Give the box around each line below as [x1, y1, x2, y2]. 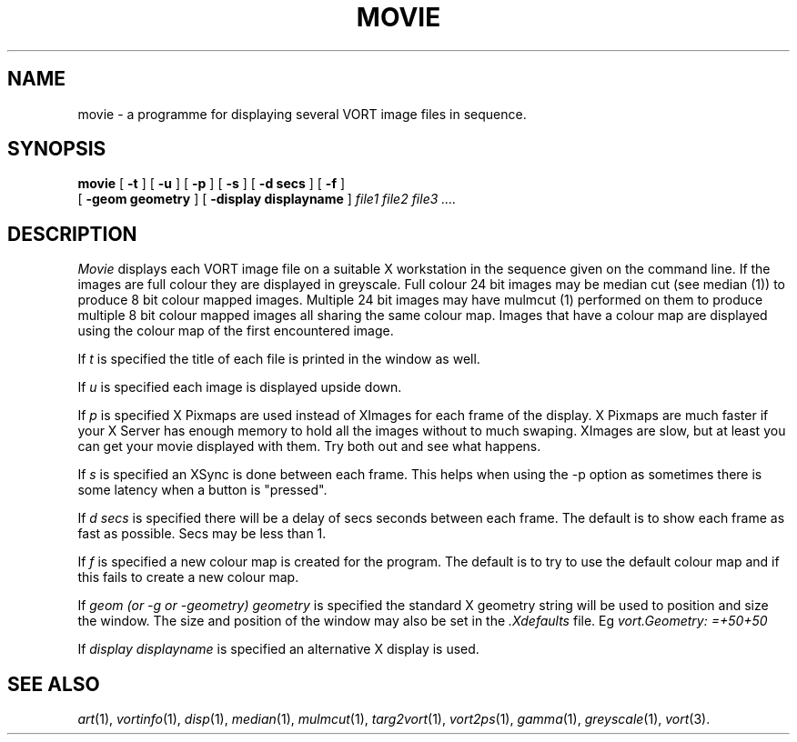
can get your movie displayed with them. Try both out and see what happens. [77, 438, 541, 455]
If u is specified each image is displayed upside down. [77, 379, 402, 396]
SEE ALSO [7, 672, 100, 696]
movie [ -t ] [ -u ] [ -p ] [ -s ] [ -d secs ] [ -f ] [77, 175, 346, 192]
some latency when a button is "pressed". [77, 482, 328, 498]
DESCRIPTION [7, 222, 137, 246]
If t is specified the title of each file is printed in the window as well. [77, 351, 480, 367]
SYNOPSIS [7, 137, 106, 161]
